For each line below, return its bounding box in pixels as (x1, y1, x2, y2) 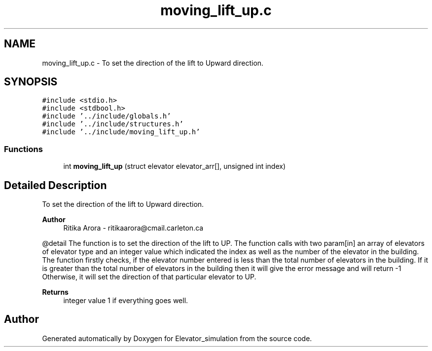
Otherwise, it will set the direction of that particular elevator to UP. (42, 273, 256, 281)
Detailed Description (4, 179, 107, 192)
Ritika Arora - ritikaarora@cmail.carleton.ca (63, 224, 204, 233)
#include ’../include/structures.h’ (42, 120, 183, 128)
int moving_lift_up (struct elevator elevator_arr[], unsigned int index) (63, 162, 286, 171)
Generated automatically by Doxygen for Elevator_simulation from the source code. (42, 334, 312, 343)
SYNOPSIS (4, 76, 58, 88)
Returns (42, 288, 69, 297)
